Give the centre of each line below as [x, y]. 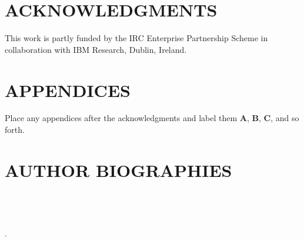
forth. [15, 130]
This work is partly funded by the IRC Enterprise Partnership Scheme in [136, 38]
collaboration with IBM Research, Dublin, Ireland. [96, 49]
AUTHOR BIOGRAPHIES [118, 170]
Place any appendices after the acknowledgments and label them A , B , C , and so [152, 118]
